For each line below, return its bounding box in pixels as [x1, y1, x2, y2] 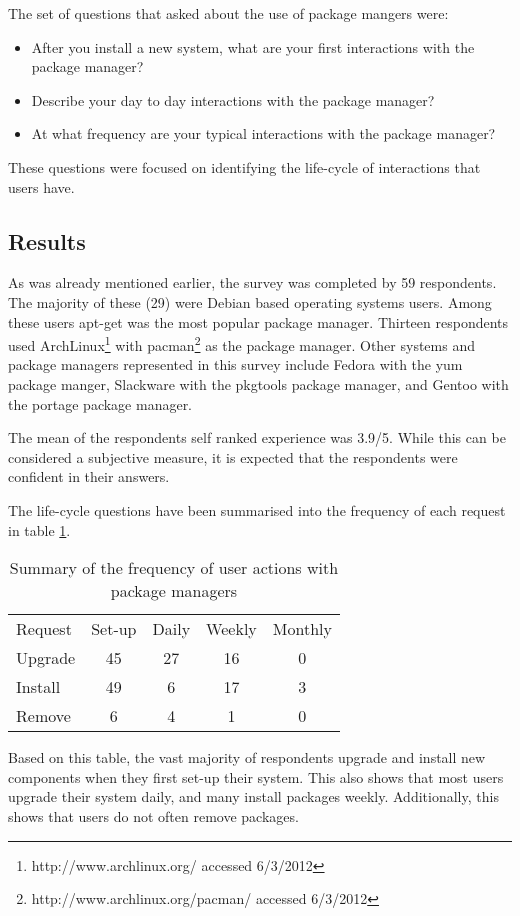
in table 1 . [8, 519, 71, 540]
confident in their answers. [8, 466, 170, 487]
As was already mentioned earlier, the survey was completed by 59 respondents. [8, 272, 497, 293]
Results [8, 225, 86, 256]
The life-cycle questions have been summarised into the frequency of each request [8, 499, 506, 520]
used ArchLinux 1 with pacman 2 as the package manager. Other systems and [8, 332, 475, 355]
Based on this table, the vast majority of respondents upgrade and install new [8, 747, 486, 768]
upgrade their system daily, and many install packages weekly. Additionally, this [8, 786, 499, 807]
